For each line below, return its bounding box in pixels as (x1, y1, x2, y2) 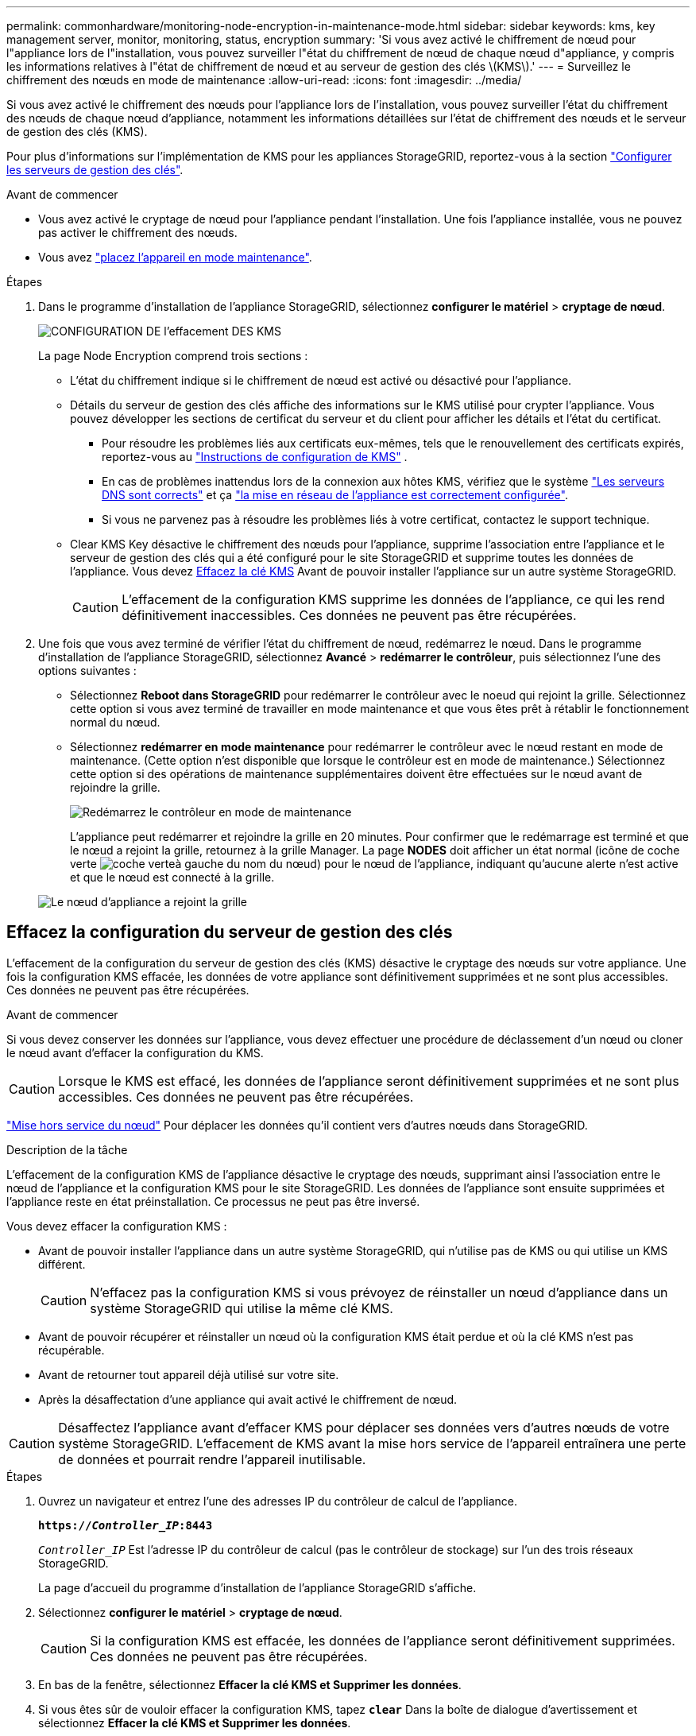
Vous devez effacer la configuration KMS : (6, 1219, 227, 1233)
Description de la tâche (6, 1142, 128, 1157)
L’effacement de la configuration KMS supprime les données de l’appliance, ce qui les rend (122, 591, 665, 607)
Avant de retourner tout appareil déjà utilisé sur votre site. (38, 1367, 339, 1381)
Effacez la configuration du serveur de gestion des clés (6, 922, 453, 943)
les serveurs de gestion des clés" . (6, 163, 184, 176)
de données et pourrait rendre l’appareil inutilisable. (58, 1451, 366, 1467)
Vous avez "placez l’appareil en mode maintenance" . (38, 250, 312, 264)
